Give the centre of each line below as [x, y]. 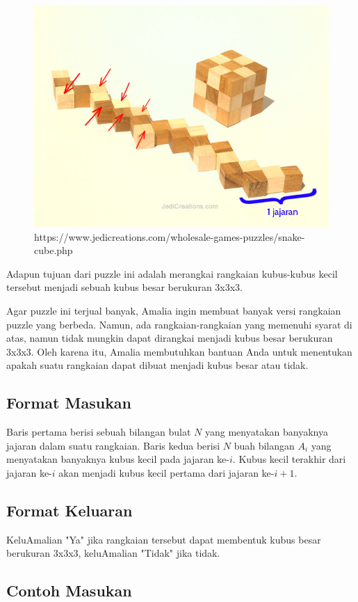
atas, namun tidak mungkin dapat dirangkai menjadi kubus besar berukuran [170, 338]
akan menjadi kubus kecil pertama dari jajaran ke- [166, 472]
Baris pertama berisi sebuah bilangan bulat [99, 432]
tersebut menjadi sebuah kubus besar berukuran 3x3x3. [125, 287]
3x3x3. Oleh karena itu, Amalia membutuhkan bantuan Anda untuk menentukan [179, 351]
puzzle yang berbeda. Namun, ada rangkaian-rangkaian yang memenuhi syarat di [179, 324]
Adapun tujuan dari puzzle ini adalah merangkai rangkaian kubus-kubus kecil [172, 273]
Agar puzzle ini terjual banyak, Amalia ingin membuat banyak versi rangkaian [174, 310]
